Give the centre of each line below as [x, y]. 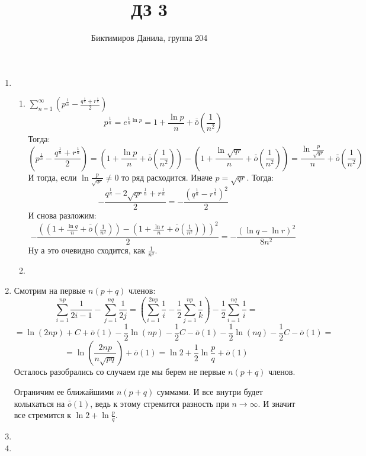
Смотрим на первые [50, 290]
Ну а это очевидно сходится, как [86, 250]
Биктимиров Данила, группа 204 [149, 38]
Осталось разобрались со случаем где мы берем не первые [120, 372]
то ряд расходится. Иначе [167, 177]
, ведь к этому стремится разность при [160, 403]
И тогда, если [52, 177]
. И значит [277, 403]
